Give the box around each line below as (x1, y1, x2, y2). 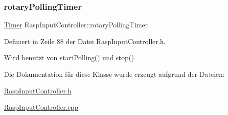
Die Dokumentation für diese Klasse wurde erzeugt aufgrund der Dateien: (4, 69, 225, 79)
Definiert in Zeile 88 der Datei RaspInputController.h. (4, 36, 166, 46)
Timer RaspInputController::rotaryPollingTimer (4, 20, 148, 30)
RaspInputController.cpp (4, 102, 79, 112)
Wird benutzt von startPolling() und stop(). (4, 52, 136, 63)
